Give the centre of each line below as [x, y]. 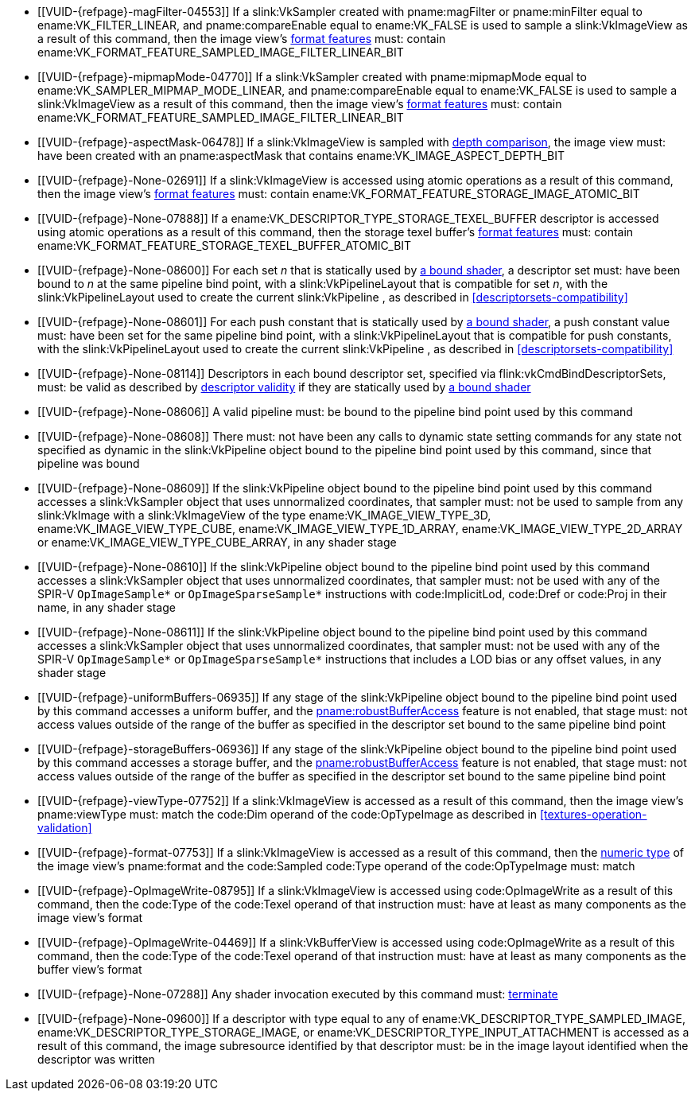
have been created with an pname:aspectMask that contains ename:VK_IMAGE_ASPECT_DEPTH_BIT [301, 156]
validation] [65, 828]
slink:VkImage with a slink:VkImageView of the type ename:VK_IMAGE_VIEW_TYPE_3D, [264, 515]
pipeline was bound [89, 463]
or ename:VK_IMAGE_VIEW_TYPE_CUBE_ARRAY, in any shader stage [217, 542]
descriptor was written [96, 1059]
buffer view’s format [90, 969]
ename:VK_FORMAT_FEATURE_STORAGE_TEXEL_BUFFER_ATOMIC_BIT [225, 245]
